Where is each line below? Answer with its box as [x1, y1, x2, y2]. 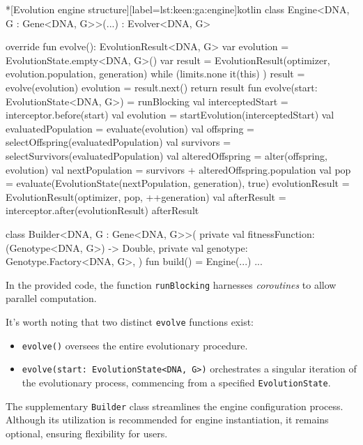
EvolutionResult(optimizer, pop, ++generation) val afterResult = [6, 189, 286, 204]
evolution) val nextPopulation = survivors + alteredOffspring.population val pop [6, 162, 351, 176]
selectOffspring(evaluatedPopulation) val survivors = [6, 135, 231, 149]
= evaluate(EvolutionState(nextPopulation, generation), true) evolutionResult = [6, 176, 350, 190]
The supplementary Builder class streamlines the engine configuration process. [6, 398, 343, 413]
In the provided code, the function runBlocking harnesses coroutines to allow [6, 277, 337, 292]
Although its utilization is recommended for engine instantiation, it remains [6, 412, 329, 427]
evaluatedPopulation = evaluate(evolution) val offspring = [6, 121, 254, 135]
